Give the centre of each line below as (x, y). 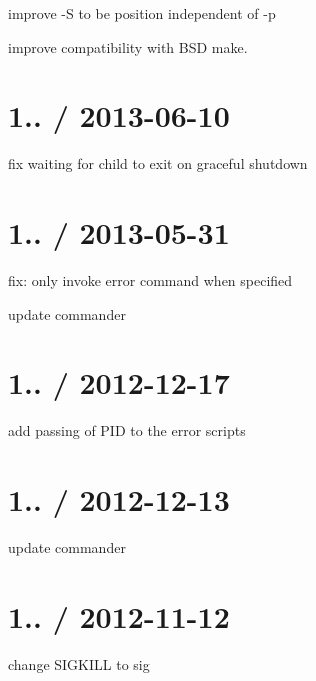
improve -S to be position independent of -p (142, 13)
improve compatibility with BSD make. (128, 46)
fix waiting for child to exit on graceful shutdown (158, 163)
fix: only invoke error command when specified (150, 280)
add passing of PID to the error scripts (127, 430)
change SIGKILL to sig (79, 663)
